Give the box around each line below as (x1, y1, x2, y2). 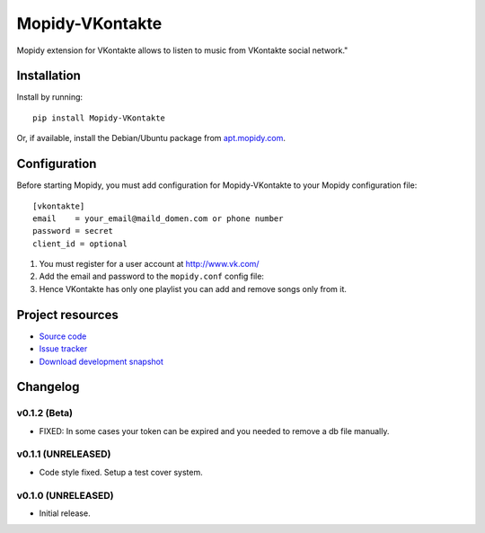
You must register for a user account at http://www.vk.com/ (39, 259, 260, 270)
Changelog (16, 379, 80, 395)
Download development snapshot (39, 356, 163, 367)
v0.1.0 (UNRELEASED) (16, 489, 114, 502)
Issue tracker (39, 343, 88, 354)
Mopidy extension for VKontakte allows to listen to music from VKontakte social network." (16, 45, 348, 56)
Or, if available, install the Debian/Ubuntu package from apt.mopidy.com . (16, 133, 287, 144)
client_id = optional (32, 238, 128, 249)
